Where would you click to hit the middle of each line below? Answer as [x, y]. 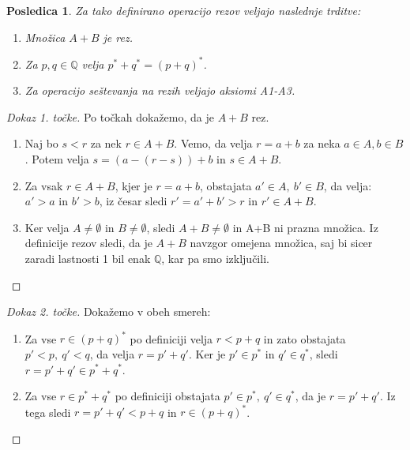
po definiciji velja [171, 338]
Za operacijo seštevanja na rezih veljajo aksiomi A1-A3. [160, 90]
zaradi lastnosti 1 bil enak [88, 259]
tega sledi [48, 412]
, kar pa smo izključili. [215, 259]
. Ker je [207, 353]
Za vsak [44, 185]
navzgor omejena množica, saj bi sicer [281, 243]
